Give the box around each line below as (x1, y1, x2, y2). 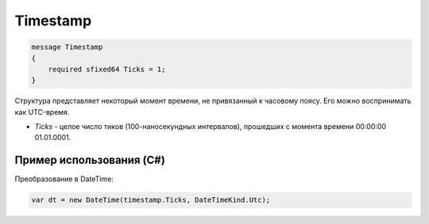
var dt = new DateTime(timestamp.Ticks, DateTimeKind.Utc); (31, 196, 271, 205)
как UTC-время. (14, 107, 70, 116)
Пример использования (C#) (14, 154, 166, 167)
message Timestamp (31, 43, 103, 51)
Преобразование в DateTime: (14, 174, 114, 184)
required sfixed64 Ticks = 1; (48, 64, 166, 74)
